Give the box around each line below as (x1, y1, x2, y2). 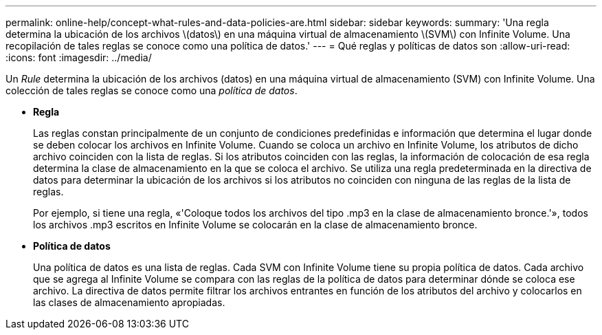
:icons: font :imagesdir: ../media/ (5, 52, 152, 63)
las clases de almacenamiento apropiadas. (33, 296, 225, 308)
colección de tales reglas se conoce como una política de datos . (5, 85, 298, 96)
